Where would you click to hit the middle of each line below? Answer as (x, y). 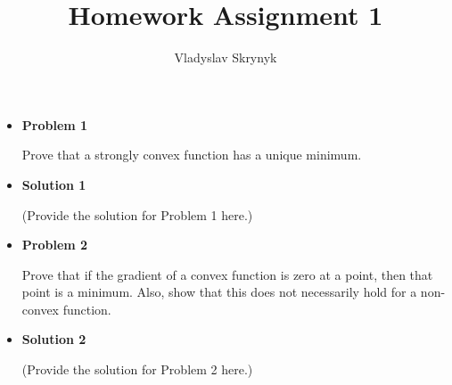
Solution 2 (54, 339)
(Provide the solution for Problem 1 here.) (137, 214)
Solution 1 (54, 184)
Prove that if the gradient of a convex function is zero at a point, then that (227, 274)
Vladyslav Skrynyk (226, 57)
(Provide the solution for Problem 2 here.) (137, 369)
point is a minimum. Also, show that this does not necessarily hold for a (219, 292)
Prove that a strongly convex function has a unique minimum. (192, 155)
